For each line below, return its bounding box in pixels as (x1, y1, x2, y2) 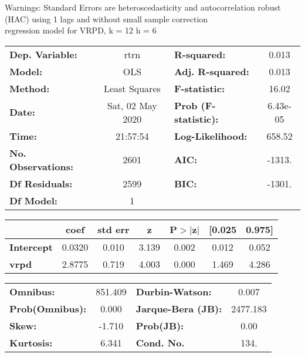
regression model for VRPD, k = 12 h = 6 (5, 24, 157, 36)
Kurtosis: (9, 335, 53, 349)
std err (97, 222, 130, 236)
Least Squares (103, 81, 161, 95)
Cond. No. (135, 335, 185, 349)
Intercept (9, 240, 53, 254)
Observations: (9, 159, 74, 173)
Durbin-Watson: (135, 284, 212, 298)
